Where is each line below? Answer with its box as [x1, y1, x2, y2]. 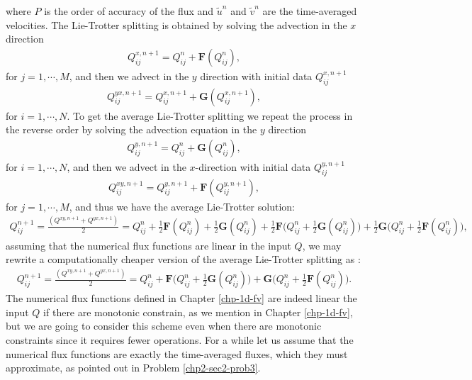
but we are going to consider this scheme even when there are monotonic [6, 318, 322, 333]
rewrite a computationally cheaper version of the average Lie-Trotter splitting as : [6, 252, 361, 267]
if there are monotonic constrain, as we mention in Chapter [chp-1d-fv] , [43, 304, 353, 319]
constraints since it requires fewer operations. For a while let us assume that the [6, 332, 354, 347]
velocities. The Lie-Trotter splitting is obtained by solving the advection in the [6, 17, 347, 32]
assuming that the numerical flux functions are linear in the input [6, 238, 291, 252]
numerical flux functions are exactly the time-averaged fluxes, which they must [6, 346, 348, 361]
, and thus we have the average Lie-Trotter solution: [69, 199, 295, 213]
